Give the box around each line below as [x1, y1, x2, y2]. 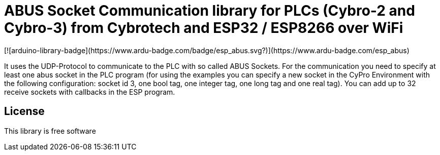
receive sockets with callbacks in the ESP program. [4, 87, 175, 96]
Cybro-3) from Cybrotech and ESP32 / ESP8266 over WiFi [4, 19, 403, 36]
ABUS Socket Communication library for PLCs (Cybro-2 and [4, 2, 415, 19]
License [4, 105, 45, 118]
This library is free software [4, 126, 96, 135]
